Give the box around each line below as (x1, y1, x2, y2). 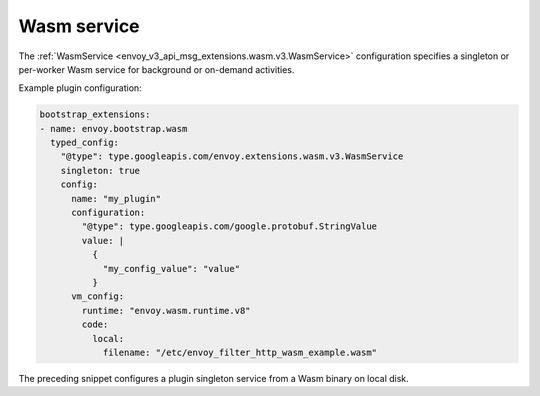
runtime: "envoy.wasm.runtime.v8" (81, 305, 251, 316)
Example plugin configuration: (18, 82, 142, 94)
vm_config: (71, 291, 125, 302)
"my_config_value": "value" (102, 263, 240, 274)
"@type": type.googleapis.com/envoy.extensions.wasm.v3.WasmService (60, 151, 404, 162)
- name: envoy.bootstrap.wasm (39, 123, 188, 134)
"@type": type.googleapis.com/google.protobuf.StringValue (81, 221, 378, 232)
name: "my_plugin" (71, 193, 162, 204)
